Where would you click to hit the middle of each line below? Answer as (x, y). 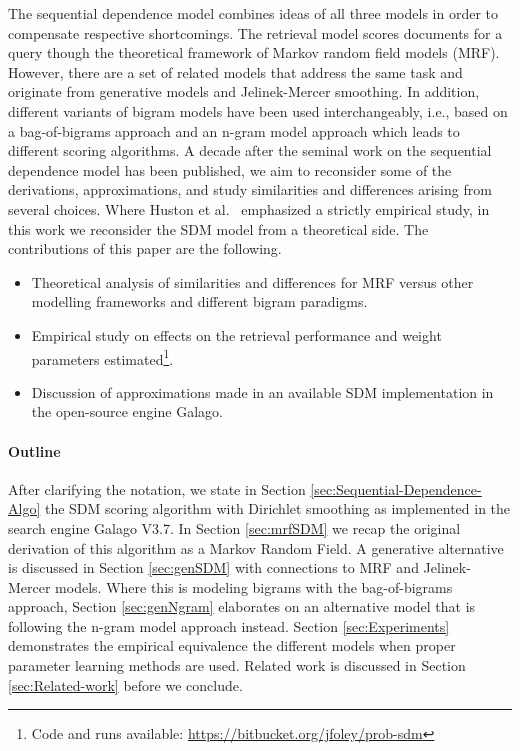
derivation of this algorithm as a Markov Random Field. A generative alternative (256, 547)
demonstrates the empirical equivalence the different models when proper (232, 645)
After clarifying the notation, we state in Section (157, 488)
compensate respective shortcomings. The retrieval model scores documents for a (255, 32)
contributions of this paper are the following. (145, 248)
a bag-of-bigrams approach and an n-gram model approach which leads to (234, 130)
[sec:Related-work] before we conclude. (125, 684)
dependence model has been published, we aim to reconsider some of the (230, 169)
